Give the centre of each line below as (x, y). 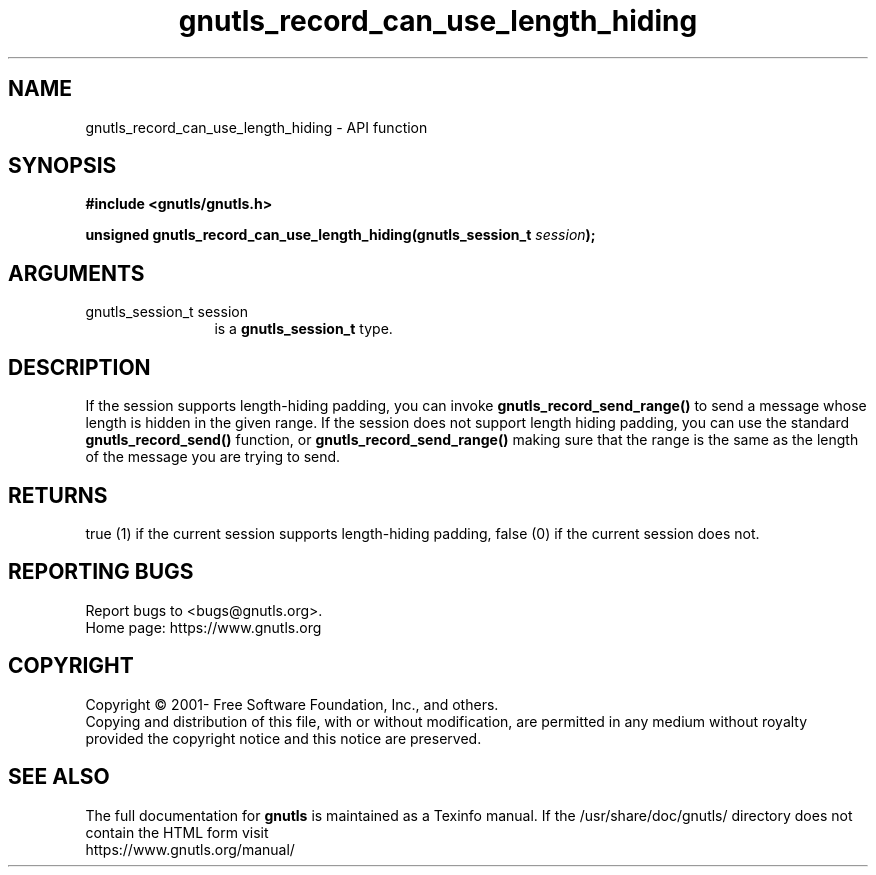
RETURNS (58, 495)
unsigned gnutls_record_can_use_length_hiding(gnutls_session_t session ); (340, 235)
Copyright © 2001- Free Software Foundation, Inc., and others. (292, 704)
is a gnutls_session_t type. (303, 329)
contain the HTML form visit (177, 832)
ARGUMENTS (76, 273)
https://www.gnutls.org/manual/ (190, 849)
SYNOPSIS (62, 166)
